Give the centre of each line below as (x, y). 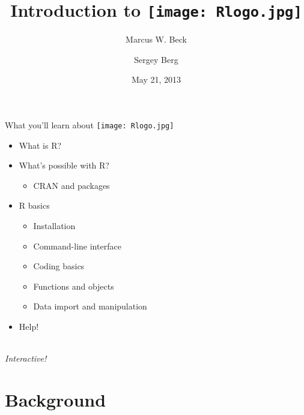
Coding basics (59, 266)
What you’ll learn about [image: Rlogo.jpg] (90, 125)
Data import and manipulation (90, 306)
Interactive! (26, 358)
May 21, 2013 (156, 79)
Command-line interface (77, 246)
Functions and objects (74, 286)
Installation (54, 226)
